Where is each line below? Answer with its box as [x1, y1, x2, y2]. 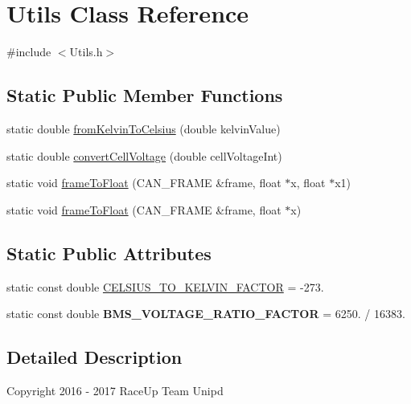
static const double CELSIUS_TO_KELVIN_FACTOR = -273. [6, 278, 324, 295]
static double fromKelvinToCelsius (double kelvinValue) [6, 120, 281, 137]
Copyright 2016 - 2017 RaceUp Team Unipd [6, 382, 224, 398]
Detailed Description [6, 345, 183, 369]
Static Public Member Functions [6, 83, 283, 108]
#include [6, 43, 51, 60]
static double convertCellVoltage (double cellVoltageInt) [6, 147, 282, 164]
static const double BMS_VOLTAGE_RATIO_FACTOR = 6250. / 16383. [6, 305, 405, 322]
